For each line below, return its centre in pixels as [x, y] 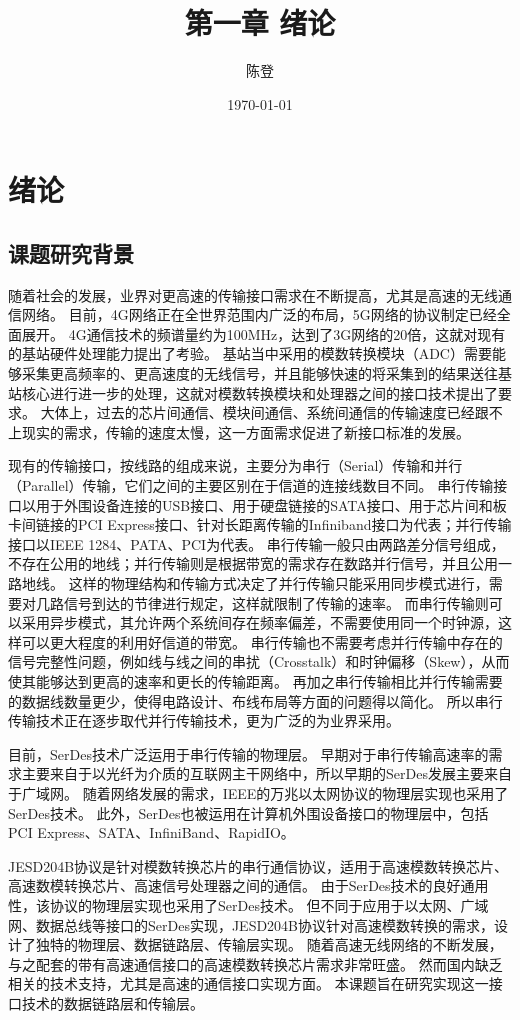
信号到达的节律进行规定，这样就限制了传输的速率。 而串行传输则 [276, 602]
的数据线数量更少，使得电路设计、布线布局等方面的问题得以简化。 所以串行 [255, 700]
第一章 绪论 [260, 22]
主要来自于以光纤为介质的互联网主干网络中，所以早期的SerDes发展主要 [252, 773]
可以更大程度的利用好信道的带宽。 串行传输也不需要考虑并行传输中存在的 [262, 641]
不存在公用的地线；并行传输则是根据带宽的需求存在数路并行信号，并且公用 [253, 563]
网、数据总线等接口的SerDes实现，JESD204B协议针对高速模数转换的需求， [251, 924]
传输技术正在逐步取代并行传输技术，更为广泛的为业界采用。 [204, 720]
